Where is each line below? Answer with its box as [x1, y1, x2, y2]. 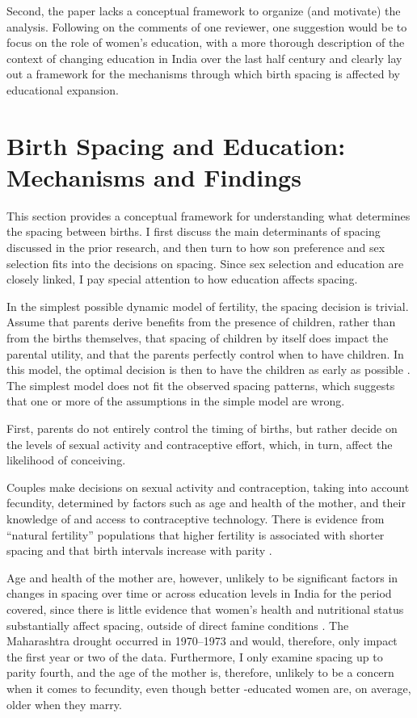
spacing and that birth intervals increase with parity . [6, 542, 272, 559]
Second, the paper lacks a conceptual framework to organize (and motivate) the [6, 2, 401, 19]
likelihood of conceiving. [6, 451, 126, 468]
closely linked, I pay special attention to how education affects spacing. [6, 271, 358, 288]
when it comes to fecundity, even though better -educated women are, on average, [6, 679, 411, 696]
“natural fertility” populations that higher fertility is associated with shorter [6, 526, 385, 543]
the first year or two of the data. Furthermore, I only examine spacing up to [6, 648, 383, 665]
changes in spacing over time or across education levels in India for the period [6, 585, 392, 602]
